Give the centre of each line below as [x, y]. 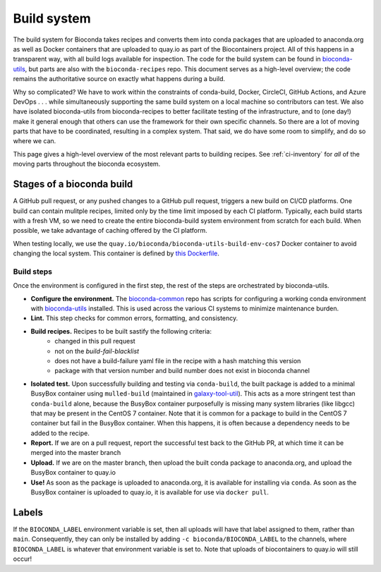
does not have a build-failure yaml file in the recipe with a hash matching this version [178, 360]
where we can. [35, 141]
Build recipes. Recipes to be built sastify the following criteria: [121, 331]
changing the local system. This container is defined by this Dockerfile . [116, 253]
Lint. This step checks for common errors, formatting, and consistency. [134, 318]
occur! [22, 559]
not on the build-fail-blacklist [97, 351]
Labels [28, 512]
